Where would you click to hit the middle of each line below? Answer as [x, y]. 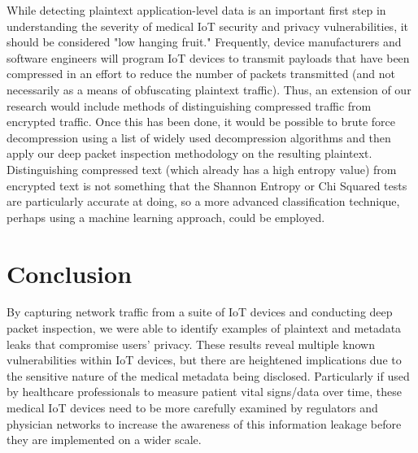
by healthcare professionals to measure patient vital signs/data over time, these [204, 392]
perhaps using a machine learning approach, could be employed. [166, 217]
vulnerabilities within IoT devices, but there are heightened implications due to [204, 360]
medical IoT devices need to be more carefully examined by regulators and [192, 407]
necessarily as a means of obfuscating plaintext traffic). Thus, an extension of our [209, 89]
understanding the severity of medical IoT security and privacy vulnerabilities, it [208, 26]
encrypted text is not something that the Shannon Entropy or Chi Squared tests [207, 185]
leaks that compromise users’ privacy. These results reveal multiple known [191, 344]
